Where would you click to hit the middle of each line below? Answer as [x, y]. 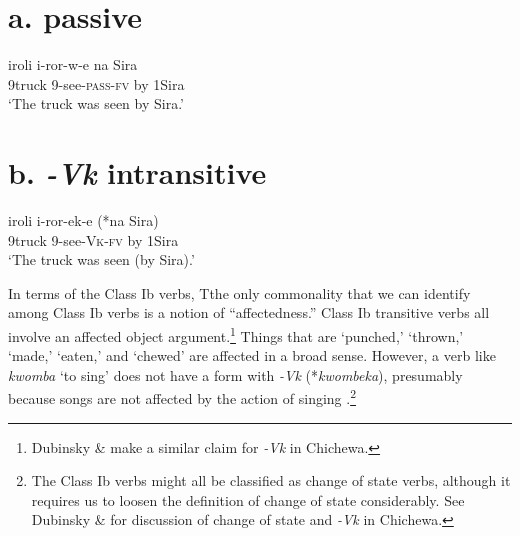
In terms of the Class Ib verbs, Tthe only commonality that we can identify [239, 292]
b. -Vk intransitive [137, 173]
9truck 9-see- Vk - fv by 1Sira [93, 239]
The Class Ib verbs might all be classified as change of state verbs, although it [271, 480]
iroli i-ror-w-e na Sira [73, 64]
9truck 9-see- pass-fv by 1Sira [96, 83]
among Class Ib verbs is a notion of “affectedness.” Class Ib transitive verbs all [249, 312]
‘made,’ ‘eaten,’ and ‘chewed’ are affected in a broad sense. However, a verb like [252, 355]
